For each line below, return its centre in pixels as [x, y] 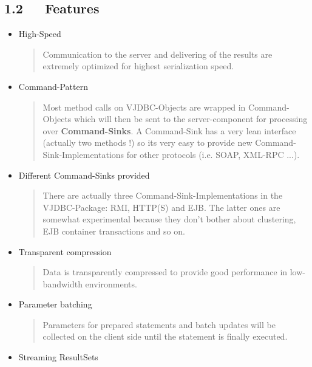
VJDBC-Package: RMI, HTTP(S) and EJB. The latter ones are [161, 207]
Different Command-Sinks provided [84, 175]
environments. [111, 283]
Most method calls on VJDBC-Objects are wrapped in [144, 107]
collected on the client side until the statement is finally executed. [165, 336]
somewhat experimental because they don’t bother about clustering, [169, 219]
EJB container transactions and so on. [114, 231]
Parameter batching [55, 304]
